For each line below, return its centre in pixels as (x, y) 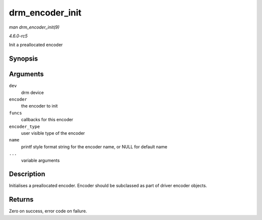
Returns (21, 199)
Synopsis (24, 59)
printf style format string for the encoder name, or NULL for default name (94, 147)
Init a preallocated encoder (36, 45)
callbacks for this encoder (47, 120)
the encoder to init (40, 106)
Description (27, 174)
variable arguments (41, 160)
